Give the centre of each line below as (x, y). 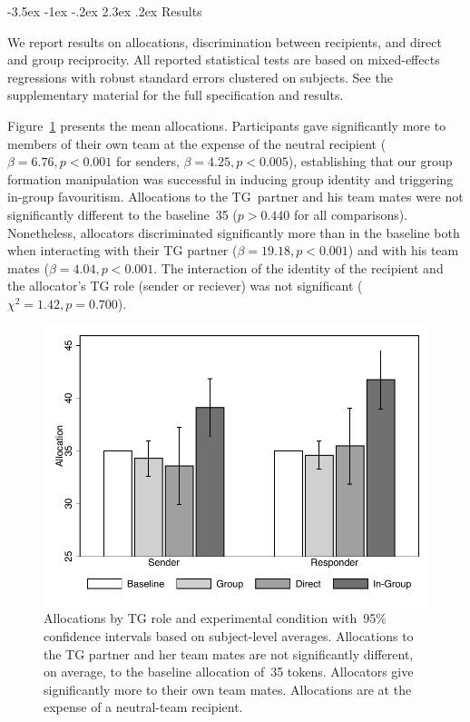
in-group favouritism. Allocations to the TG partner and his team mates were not (235, 197)
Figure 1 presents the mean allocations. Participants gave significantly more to (227, 125)
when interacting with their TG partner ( (122, 250)
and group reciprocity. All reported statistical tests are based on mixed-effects (224, 59)
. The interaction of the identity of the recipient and (299, 267)
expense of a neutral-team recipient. (143, 707)
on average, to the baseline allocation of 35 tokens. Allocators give (229, 672)
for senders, (148, 161)
